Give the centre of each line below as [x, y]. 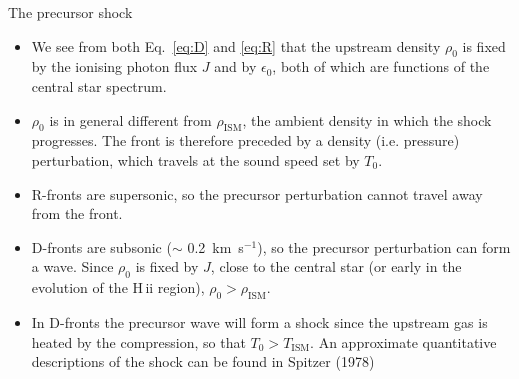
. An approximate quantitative [403, 341]
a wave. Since [72, 266]
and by [235, 66]
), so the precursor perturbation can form [384, 246]
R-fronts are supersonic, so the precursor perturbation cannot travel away [257, 193]
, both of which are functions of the [381, 66]
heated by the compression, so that [138, 341]
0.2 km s [215, 246]
